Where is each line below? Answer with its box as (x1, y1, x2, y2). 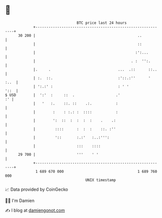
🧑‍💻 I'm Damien (5, 198, 35, 203)
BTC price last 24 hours (77, 20, 127, 25)
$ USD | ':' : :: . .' (5, 92, 120, 98)
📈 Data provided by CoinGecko (5, 186, 68, 192)
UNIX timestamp (85, 177, 116, 183)
